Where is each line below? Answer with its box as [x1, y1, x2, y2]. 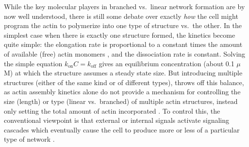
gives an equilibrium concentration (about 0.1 [99, 58, 234, 68]
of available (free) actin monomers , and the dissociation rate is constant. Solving [4, 48, 246, 59]
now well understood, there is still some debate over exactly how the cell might [4, 11, 238, 21]
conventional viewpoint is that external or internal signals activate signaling [4, 115, 230, 125]
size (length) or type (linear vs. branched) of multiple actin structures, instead [4, 96, 238, 106]
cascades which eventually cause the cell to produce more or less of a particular [4, 124, 240, 134]
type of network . [4, 134, 55, 144]
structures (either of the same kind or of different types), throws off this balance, [4, 77, 244, 87]
